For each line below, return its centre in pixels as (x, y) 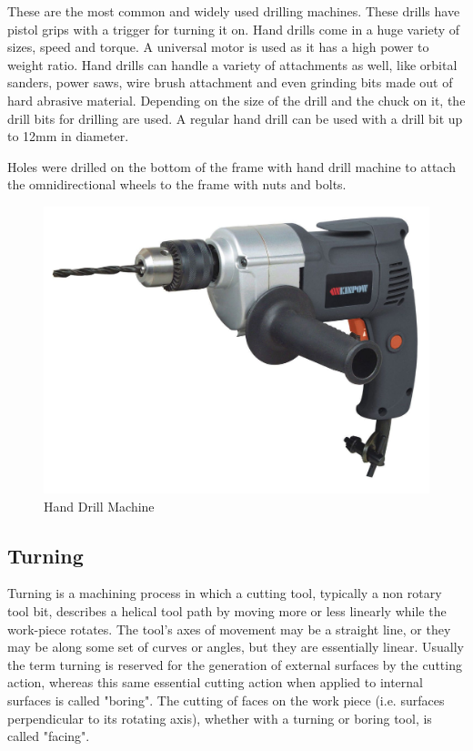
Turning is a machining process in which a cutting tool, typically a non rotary (225, 593)
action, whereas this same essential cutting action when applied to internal (216, 682)
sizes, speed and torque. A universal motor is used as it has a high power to (218, 47)
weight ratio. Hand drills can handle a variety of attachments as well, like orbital (232, 64)
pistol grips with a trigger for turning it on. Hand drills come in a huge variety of (234, 29)
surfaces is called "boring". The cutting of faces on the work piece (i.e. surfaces (226, 700)
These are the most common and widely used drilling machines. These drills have (234, 11)
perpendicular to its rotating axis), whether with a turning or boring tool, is (220, 718)
